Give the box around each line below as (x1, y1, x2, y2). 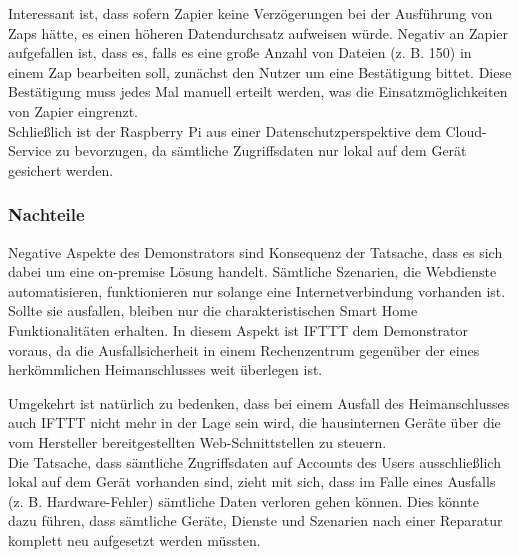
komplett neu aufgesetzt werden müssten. (8, 529, 261, 550)
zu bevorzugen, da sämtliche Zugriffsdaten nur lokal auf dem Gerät (55, 140, 467, 161)
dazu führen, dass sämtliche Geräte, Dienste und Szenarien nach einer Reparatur (8, 510, 503, 531)
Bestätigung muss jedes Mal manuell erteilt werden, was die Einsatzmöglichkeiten (8, 81, 508, 102)
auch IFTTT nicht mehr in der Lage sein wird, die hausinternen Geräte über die (8, 412, 501, 433)
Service (8, 140, 52, 161)
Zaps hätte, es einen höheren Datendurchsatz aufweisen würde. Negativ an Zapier (8, 22, 508, 43)
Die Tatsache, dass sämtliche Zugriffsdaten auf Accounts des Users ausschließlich (8, 451, 501, 472)
